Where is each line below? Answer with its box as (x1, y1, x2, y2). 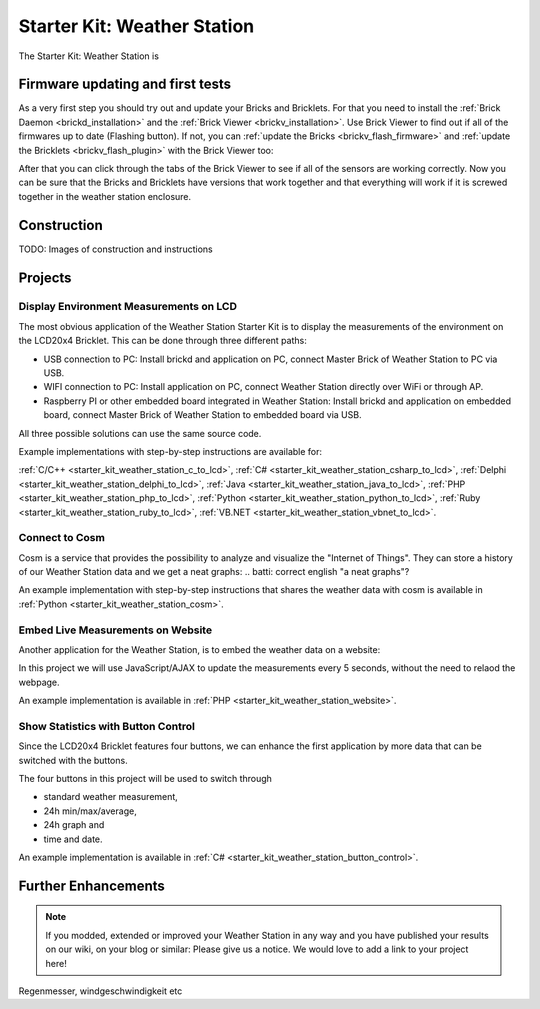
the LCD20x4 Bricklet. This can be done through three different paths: (18, 335, 307, 347)
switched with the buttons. (18, 754, 129, 766)
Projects (18, 269, 72, 286)
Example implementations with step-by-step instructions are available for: (18, 445, 323, 457)
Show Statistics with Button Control (18, 719, 195, 733)
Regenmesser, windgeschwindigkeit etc (18, 985, 183, 997)
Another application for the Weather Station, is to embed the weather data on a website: (18, 644, 381, 655)
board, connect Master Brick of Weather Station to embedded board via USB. (43, 409, 362, 421)
